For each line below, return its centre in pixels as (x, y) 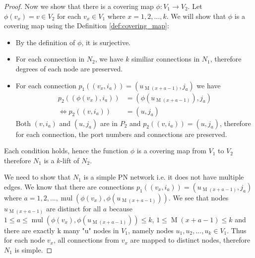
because (121, 208)
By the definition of (45, 42)
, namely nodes (151, 230)
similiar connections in (166, 59)
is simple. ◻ (33, 249)
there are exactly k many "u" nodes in (62, 230)
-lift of (70, 160)
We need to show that (37, 177)
